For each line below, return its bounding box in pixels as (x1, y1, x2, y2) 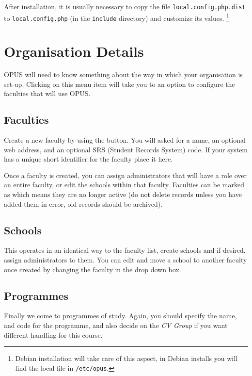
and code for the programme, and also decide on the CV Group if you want (4, 320, 228, 330)
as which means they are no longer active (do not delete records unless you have (4, 189, 242, 199)
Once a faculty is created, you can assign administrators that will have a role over (4, 170, 247, 180)
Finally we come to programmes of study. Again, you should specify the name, (4, 311, 237, 321)
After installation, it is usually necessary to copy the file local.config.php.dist (4, 1, 246, 11)
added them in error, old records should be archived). (4, 198, 163, 209)
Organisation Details (4, 41, 144, 61)
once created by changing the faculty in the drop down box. (4, 264, 181, 274)
